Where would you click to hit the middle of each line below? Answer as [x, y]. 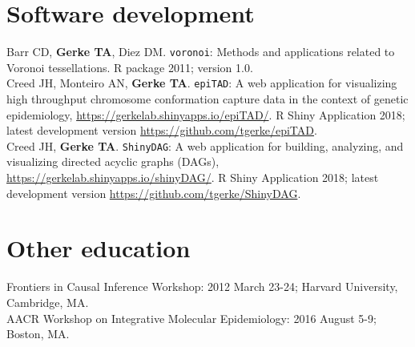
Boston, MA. [38, 334]
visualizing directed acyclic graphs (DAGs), [113, 161]
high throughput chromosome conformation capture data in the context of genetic [207, 99]
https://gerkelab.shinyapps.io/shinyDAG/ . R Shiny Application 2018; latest [193, 178]
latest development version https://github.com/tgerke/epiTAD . [162, 130]
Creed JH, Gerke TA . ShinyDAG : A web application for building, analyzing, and [205, 145]
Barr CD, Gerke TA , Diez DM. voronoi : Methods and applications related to [201, 52]
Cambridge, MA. [48, 302]
